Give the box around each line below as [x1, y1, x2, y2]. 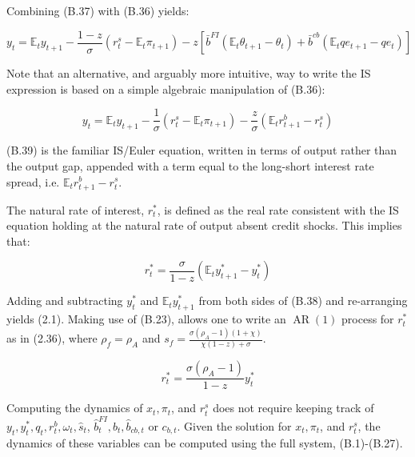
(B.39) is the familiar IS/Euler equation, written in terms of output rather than [6, 142, 397, 158]
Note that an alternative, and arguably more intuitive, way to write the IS [6, 65, 371, 82]
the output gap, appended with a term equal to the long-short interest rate [6, 157, 374, 174]
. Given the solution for [177, 417, 292, 434]
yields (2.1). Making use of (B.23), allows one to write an [6, 311, 286, 327]
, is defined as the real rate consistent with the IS [157, 201, 399, 218]
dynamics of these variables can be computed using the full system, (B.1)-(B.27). [6, 434, 403, 451]
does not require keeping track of [213, 399, 374, 416]
